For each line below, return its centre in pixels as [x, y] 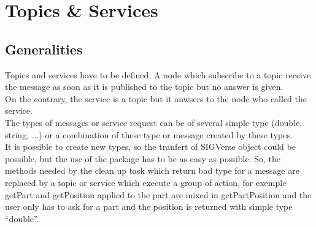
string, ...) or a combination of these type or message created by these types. [149, 134]
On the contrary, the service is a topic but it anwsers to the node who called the [156, 98]
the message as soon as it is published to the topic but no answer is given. [144, 87]
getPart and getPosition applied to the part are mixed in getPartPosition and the [158, 194]
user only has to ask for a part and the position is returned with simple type [149, 207]
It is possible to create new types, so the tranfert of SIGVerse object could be [150, 147]
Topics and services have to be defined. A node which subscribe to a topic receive [158, 74]
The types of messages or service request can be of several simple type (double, [154, 122]
